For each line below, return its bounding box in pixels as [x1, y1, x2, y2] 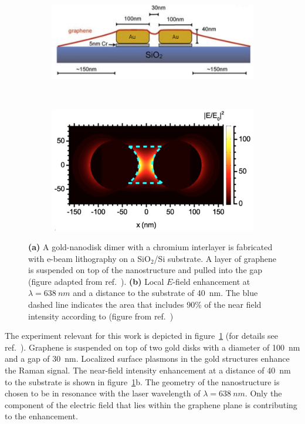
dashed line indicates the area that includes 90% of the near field [28, 298, 262, 311]
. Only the [245, 387, 282, 399]
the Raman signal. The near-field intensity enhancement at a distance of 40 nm [5, 364, 291, 376]
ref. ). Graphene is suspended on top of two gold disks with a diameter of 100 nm [5, 341, 300, 353]
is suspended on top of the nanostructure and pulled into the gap [28, 264, 263, 276]
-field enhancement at [172, 275, 250, 287]
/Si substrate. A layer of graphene [154, 252, 276, 264]
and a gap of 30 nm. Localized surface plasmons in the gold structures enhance [5, 352, 290, 365]
